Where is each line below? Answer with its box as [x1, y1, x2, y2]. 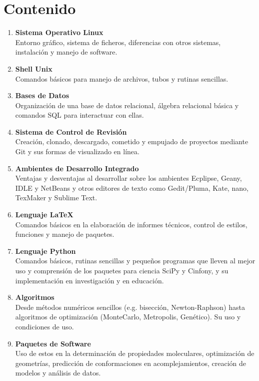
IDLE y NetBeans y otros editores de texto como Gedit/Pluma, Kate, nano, [15, 182, 248, 193]
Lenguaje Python [15, 245, 76, 256]
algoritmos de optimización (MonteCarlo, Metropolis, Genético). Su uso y [15, 311, 241, 322]
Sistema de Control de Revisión [15, 126, 127, 137]
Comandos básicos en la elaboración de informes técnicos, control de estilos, [15, 219, 247, 229]
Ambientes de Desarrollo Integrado [15, 163, 139, 173]
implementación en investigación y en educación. [15, 275, 164, 285]
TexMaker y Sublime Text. [15, 192, 97, 203]
